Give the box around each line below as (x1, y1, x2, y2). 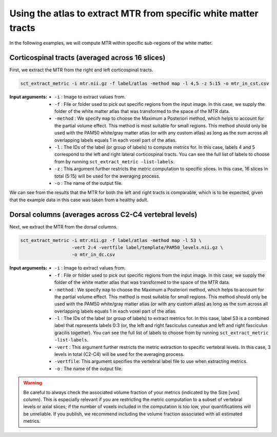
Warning (23, 380, 42, 386)
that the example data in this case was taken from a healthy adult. (9, 197, 149, 203)
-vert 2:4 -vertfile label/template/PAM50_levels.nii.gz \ (71, 244, 223, 250)
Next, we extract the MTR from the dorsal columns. (9, 223, 118, 230)
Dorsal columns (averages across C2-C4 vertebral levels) (9, 210, 197, 219)
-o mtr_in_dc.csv (71, 252, 115, 258)
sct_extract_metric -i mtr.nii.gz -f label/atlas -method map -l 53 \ (20, 237, 202, 243)
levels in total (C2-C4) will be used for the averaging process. (54, 351, 185, 357)
